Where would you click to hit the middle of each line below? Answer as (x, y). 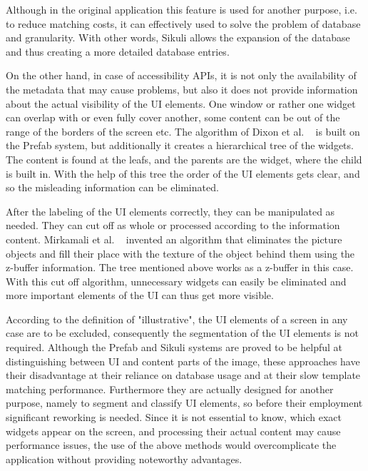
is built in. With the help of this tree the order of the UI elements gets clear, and (183, 173)
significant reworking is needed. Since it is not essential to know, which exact (174, 417)
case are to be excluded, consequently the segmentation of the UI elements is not (183, 333)
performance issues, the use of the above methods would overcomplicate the (171, 445)
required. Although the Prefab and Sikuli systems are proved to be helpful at (174, 347)
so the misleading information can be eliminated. (112, 187)
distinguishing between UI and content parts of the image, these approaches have (183, 361)
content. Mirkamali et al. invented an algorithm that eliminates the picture (174, 239)
